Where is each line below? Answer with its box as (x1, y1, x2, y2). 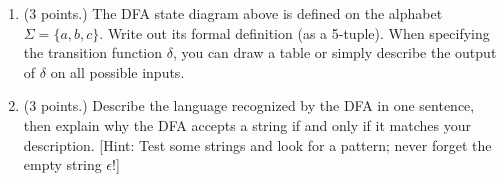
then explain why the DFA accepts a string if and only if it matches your (23, 114, 471, 135)
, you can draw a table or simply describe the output (172, 42, 497, 63)
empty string (23, 154, 102, 175)
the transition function (23, 42, 163, 63)
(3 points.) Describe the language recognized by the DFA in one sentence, (23, 95, 475, 116)
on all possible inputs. (50, 61, 185, 82)
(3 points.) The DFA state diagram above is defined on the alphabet (23, 3, 443, 23)
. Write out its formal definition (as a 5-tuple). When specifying (99, 22, 490, 43)
